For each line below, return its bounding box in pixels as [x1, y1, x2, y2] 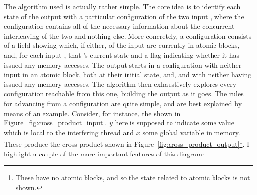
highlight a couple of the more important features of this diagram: [4, 148, 204, 158]
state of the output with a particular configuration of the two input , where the [4, 11, 244, 21]
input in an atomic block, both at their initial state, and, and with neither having [4, 69, 252, 79]
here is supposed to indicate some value [115, 117, 234, 128]
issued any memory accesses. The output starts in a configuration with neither [4, 59, 242, 70]
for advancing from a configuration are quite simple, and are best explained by [4, 98, 242, 108]
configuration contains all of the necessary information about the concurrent [4, 21, 235, 31]
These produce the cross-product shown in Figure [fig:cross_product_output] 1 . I [4, 137, 250, 149]
